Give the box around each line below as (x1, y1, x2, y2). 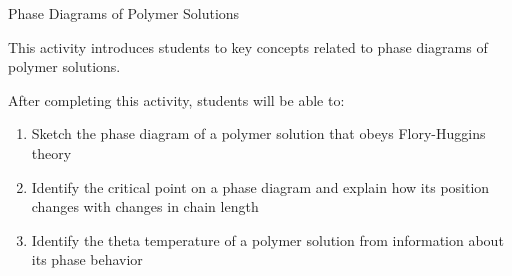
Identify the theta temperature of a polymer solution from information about (31, 229, 504, 250)
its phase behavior (31, 249, 143, 270)
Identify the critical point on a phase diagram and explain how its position (31, 176, 490, 197)
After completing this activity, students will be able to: (8, 89, 345, 110)
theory (31, 142, 72, 163)
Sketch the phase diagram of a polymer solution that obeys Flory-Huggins (31, 123, 486, 144)
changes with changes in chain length (31, 196, 259, 217)
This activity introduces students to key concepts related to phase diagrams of (8, 36, 488, 57)
